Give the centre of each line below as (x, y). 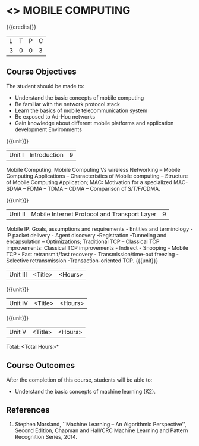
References (28, 410)
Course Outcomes (41, 365)
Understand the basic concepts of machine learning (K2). (85, 391)
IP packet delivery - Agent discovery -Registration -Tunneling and (86, 235)
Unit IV (19, 303)
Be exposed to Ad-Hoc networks (55, 116)
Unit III (18, 274)
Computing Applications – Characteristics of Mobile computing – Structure (97, 176)
